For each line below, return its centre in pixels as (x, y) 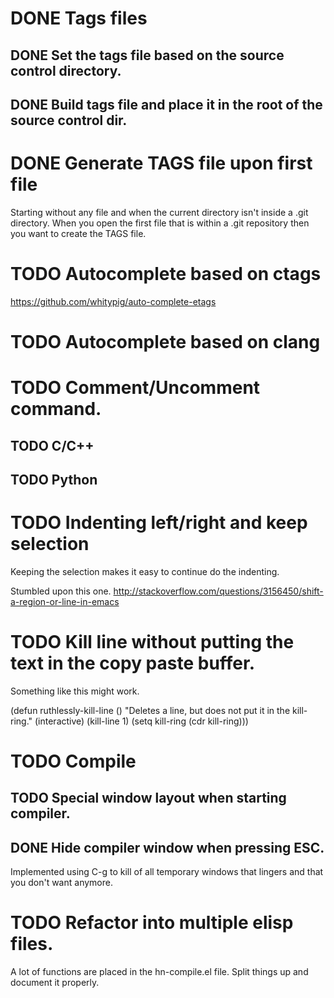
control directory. (66, 70)
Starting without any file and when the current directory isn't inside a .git (159, 212)
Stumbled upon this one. (61, 591)
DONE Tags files (79, 18)
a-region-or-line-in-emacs (65, 601)
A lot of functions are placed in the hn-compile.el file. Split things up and (159, 972)
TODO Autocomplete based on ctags (166, 274)
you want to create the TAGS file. (78, 233)
